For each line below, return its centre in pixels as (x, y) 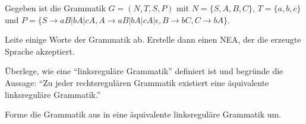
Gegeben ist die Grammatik (55, 8)
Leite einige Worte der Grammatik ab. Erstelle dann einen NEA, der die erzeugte (153, 39)
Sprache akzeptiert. (40, 51)
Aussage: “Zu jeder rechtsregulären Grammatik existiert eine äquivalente (137, 82)
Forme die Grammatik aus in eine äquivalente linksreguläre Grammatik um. (143, 114)
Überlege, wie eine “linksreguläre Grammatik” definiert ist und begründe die (144, 71)
